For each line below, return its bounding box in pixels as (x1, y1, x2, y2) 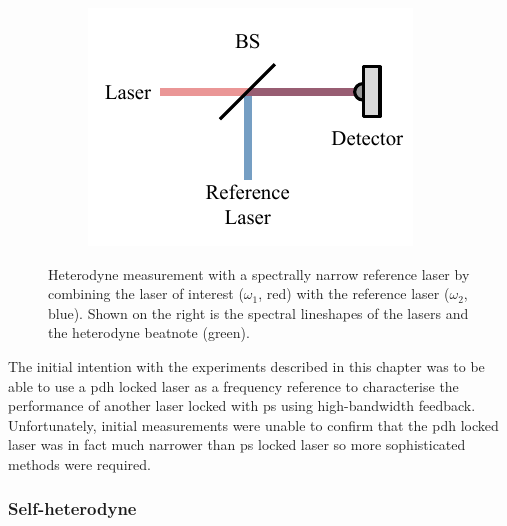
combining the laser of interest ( (48, 283, 244, 304)
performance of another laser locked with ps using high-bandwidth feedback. (8, 395, 476, 416)
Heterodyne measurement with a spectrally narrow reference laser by (48, 263, 470, 284)
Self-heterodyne (8, 496, 137, 521)
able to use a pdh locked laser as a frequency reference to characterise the (8, 375, 459, 396)
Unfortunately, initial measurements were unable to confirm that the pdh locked (8, 414, 499, 435)
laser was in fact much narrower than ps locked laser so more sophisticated (8, 434, 466, 455)
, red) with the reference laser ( (258, 283, 450, 304)
